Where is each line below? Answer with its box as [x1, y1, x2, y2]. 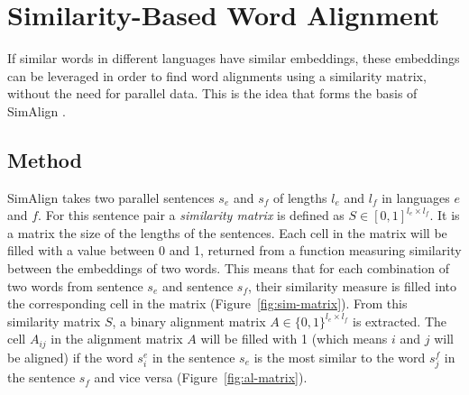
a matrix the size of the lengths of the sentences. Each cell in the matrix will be [7, 223, 447, 242]
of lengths [273, 188, 327, 207]
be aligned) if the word [7, 347, 133, 366]
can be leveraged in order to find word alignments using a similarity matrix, [7, 66, 427, 85]
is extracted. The [353, 311, 446, 330]
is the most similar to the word [253, 347, 426, 366]
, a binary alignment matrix [112, 311, 266, 330]
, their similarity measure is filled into [248, 276, 456, 295]
